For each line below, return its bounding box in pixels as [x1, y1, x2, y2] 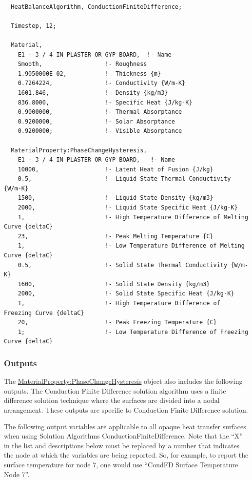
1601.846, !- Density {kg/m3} [18, 89, 168, 96]
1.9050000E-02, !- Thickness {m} [18, 70, 161, 77]
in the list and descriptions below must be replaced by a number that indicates [4, 440, 240, 450]
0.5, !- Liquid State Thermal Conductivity [18, 175, 231, 183]
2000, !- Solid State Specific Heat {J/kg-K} [18, 290, 234, 297]
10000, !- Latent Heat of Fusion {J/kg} [18, 166, 213, 173]
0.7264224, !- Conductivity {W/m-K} [18, 80, 186, 87]
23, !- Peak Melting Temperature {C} [18, 232, 213, 240]
